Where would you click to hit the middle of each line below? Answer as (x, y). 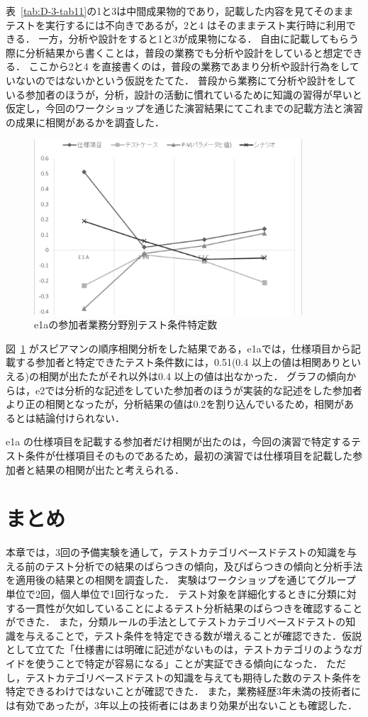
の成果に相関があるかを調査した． (85, 122)
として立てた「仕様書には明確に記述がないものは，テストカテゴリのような (179, 649)
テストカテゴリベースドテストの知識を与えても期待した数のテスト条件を (193, 677)
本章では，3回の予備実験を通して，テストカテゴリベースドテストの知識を (176, 552)
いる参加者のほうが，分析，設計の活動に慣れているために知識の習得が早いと (184, 94)
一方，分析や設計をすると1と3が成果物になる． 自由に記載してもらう (199, 39)
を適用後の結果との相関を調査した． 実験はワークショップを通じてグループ (181, 580)
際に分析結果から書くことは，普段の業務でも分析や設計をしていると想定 (174, 52)
